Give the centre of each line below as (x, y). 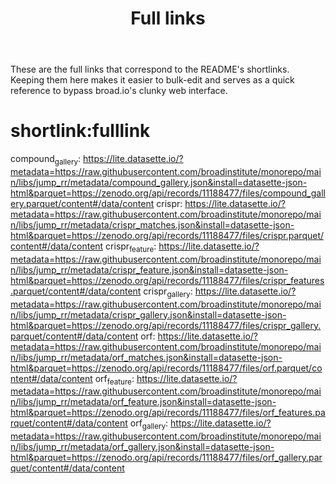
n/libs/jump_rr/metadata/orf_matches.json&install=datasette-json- (146, 357)
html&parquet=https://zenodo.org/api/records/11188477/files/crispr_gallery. (166, 325)
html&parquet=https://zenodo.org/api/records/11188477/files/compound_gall (168, 193)
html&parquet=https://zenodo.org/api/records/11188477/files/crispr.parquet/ (167, 235)
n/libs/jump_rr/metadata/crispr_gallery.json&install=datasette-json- (148, 314)
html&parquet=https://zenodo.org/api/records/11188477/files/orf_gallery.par (166, 458)
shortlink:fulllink (80, 131)
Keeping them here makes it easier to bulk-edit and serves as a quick (152, 80)
